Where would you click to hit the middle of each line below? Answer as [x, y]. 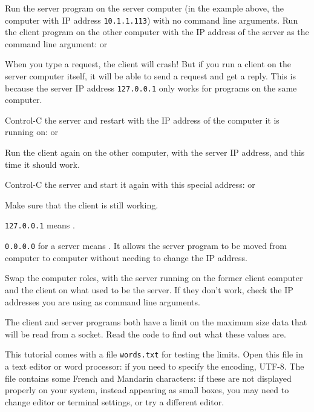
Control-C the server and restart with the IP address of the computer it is [142, 120]
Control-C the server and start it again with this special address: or [130, 184]
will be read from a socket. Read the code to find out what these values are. [146, 334]
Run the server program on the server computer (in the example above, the [145, 8]
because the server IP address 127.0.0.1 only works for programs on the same [151, 88]
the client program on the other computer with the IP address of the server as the [157, 32]
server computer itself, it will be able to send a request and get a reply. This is [150, 76]
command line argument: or [56, 43]
